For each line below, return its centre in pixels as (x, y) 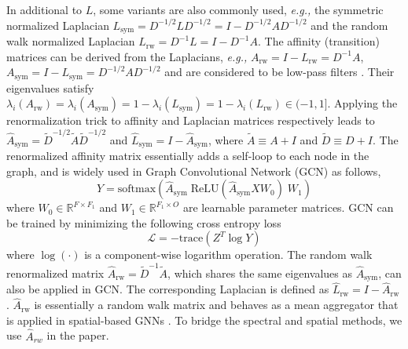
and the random (349, 25)
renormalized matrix (55, 273)
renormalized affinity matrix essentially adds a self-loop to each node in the (188, 156)
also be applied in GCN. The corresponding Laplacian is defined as (168, 289)
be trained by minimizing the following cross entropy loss (144, 222)
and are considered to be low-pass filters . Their (279, 72)
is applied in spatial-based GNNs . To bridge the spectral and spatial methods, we (204, 320)
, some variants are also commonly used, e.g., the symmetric (238, 9)
